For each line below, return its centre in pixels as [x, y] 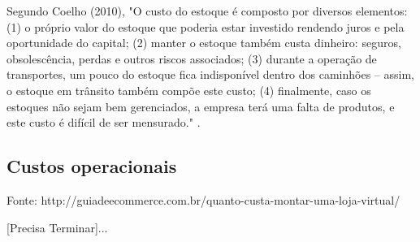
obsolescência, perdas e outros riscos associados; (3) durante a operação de [192, 58]
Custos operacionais [92, 166]
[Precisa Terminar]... [57, 227]
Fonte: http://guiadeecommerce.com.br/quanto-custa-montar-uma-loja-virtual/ [204, 199]
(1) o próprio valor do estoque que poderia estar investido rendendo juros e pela [206, 26]
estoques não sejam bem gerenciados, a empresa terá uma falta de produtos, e [201, 106]
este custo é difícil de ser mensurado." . [104, 122]
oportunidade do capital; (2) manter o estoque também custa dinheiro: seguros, [204, 43]
